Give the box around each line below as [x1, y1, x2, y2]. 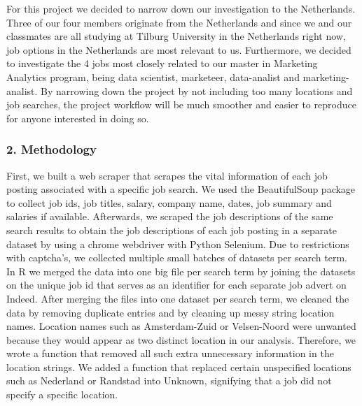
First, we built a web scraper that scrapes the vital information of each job [6, 168, 328, 182]
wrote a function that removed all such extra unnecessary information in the [6, 346, 334, 361]
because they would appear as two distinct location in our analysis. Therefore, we [6, 332, 356, 347]
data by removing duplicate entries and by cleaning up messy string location [6, 305, 335, 319]
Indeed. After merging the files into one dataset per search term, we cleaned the [6, 291, 349, 305]
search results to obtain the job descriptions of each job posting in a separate [6, 222, 337, 237]
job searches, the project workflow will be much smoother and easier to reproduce [6, 97, 356, 112]
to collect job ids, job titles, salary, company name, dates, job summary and [6, 195, 332, 210]
